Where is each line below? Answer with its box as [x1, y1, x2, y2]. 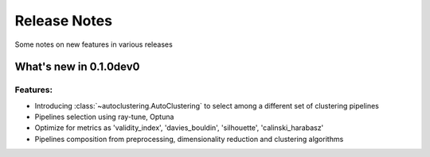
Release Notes [14, 12, 113, 29]
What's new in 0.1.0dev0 [14, 60, 140, 74]
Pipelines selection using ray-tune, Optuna [34, 112, 174, 122]
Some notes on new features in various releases [14, 40, 173, 49]
